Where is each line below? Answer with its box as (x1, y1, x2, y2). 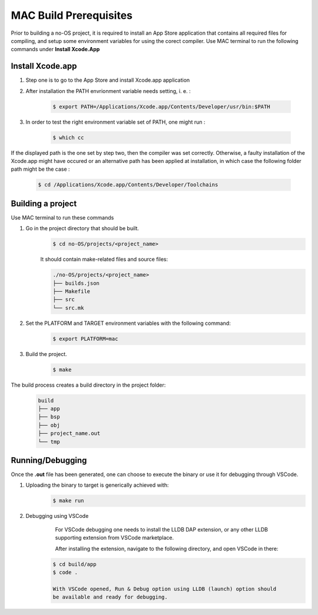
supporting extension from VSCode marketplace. (55, 534, 174, 541)
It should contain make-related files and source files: (40, 256, 168, 263)
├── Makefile (52, 288, 91, 294)
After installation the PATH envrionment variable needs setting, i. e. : (25, 87, 191, 94)
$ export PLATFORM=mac (52, 335, 118, 342)
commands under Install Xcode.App (11, 46, 100, 53)
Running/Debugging (11, 456, 87, 465)
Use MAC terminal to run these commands (11, 214, 114, 221)
